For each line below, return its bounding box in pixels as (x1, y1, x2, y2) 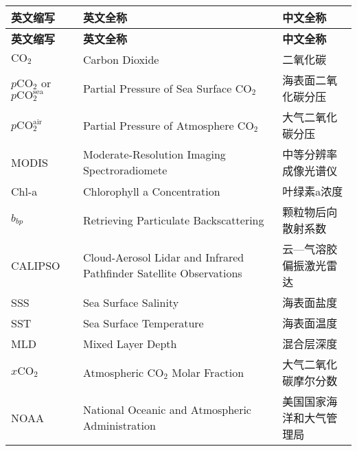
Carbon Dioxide (82, 51, 159, 67)
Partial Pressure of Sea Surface (82, 80, 232, 96)
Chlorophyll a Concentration (82, 183, 220, 199)
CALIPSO (11, 257, 60, 273)
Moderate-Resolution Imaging (82, 146, 226, 162)
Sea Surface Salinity (82, 294, 179, 310)
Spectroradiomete (82, 162, 168, 178)
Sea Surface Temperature (82, 314, 204, 331)
